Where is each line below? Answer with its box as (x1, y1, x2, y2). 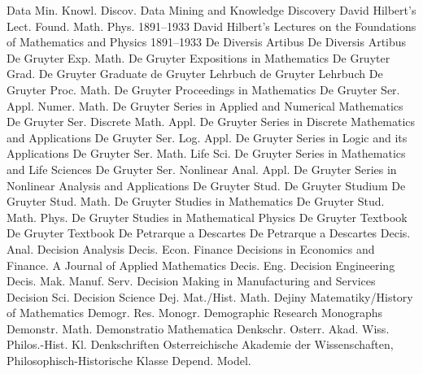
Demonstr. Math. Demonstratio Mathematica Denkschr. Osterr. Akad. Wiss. (7, 320, 390, 337)
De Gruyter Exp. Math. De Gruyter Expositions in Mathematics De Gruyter (7, 49, 390, 66)
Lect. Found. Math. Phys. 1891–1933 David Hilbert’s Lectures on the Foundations (7, 17, 416, 34)
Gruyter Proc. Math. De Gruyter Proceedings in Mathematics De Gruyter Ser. (7, 80, 400, 98)
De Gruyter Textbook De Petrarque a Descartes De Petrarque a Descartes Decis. (7, 224, 411, 241)
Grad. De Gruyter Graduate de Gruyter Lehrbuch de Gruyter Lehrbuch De (7, 65, 383, 82)
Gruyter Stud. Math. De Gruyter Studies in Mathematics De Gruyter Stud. (7, 193, 385, 210)
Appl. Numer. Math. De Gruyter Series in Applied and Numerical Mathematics (7, 97, 403, 114)
